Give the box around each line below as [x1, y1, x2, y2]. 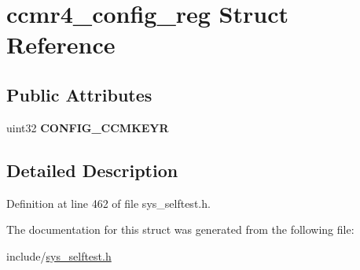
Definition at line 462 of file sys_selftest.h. [6, 194, 211, 211]
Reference [6, 28, 116, 61]
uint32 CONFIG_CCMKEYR [6, 119, 169, 135]
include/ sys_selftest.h [6, 247, 112, 264]
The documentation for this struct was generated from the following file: [6, 221, 354, 238]
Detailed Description [6, 157, 178, 182]
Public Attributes [6, 82, 152, 106]
